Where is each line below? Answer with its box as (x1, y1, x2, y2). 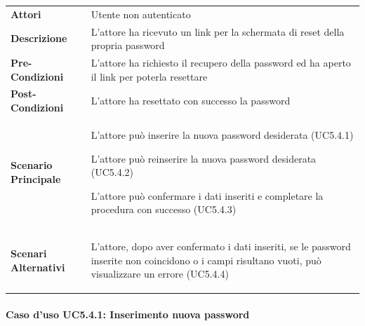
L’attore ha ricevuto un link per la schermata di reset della (91, 24, 345, 39)
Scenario (11, 158, 53, 172)
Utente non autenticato (91, 6, 191, 21)
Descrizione (11, 31, 67, 46)
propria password (91, 38, 165, 53)
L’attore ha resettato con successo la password (91, 93, 291, 108)
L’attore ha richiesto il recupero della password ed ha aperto (91, 55, 351, 70)
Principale (11, 171, 61, 186)
